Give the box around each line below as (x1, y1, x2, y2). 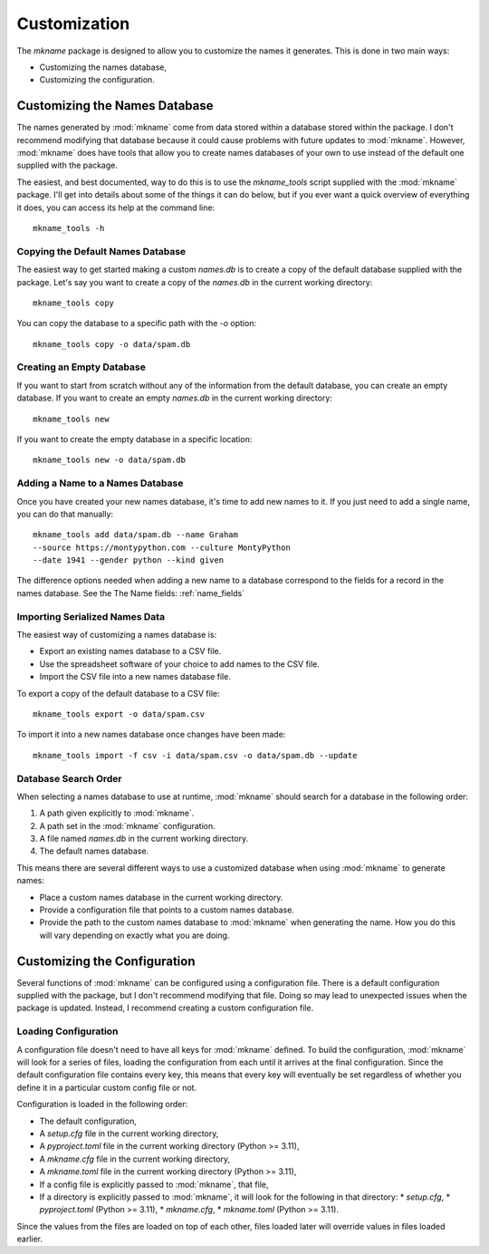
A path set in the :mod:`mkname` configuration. (39, 820, 216, 831)
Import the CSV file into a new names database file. (39, 671, 231, 682)
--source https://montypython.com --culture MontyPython (33, 542, 292, 553)
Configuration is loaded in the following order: (16, 1099, 188, 1110)
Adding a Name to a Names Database (16, 477, 184, 489)
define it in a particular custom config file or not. (16, 1082, 197, 1093)
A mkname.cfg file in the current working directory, (39, 1153, 231, 1164)
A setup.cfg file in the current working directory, (39, 1128, 219, 1139)
